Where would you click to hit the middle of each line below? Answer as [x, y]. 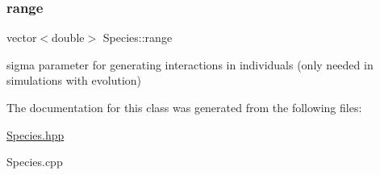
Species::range [138, 37]
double [68, 37]
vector [22, 37]
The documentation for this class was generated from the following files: [184, 107]
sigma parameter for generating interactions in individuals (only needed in [190, 64]
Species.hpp [35, 134]
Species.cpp [35, 162]
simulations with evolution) [74, 80]
